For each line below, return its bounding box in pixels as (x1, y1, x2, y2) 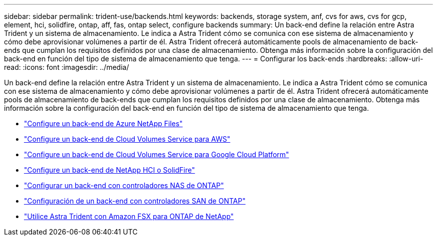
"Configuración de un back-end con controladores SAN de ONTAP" (24, 197, 246, 205)
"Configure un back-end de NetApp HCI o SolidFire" (24, 166, 195, 174)
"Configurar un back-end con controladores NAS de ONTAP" (24, 181, 224, 190)
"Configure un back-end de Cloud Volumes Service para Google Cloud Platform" (24, 150, 289, 159)
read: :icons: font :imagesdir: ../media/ (4, 63, 129, 71)
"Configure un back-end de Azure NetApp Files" (24, 119, 183, 128)
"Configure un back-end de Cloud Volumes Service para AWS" (24, 135, 230, 143)
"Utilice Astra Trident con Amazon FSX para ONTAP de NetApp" (24, 212, 234, 221)
